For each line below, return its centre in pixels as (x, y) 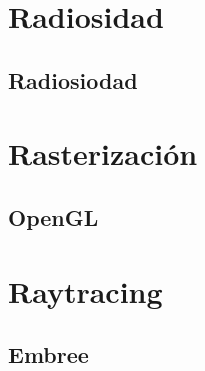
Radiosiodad (73, 79)
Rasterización (103, 153)
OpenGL (53, 216)
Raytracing (85, 290)
